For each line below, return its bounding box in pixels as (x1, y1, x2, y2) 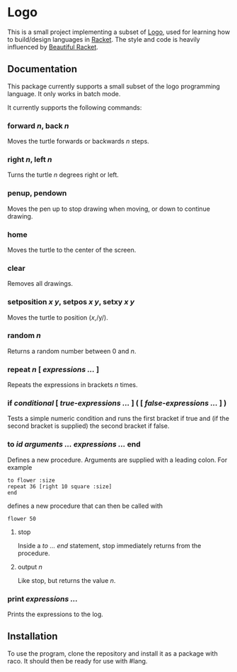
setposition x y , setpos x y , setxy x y (7, 297, 135, 307)
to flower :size (7, 477, 55, 484)
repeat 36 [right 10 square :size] (7, 482, 112, 490)
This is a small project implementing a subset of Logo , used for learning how (7, 28, 231, 36)
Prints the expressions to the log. (7, 610, 104, 619)
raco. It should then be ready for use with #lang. (7, 656, 148, 665)
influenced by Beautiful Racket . (7, 42, 99, 51)
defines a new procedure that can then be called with (7, 502, 163, 510)
